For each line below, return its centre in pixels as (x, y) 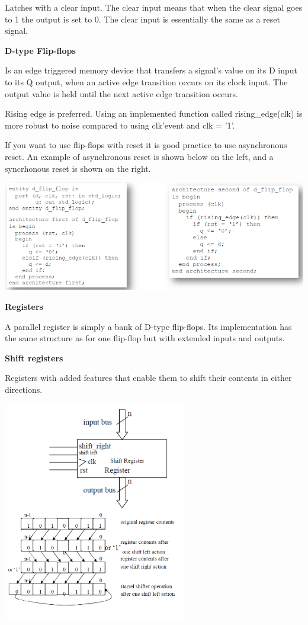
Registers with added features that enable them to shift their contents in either (148, 378)
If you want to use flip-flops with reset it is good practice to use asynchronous (146, 145)
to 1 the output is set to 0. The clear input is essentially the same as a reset (142, 19)
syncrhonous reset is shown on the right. (78, 168)
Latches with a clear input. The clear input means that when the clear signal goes (154, 7)
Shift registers (34, 358)
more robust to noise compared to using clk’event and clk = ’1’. (120, 125)
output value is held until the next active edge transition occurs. (121, 93)
